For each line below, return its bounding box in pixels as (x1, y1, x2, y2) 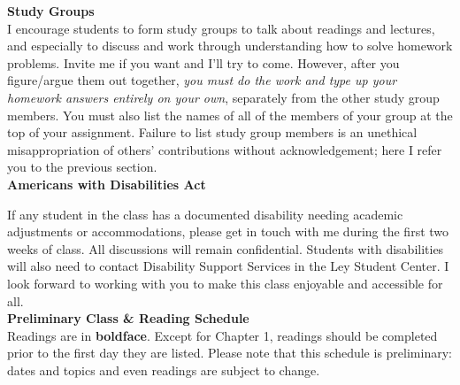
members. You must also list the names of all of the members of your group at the (7, 105, 453, 124)
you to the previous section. (7, 158, 157, 176)
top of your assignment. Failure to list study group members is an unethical (7, 123, 418, 142)
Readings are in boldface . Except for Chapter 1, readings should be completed (7, 326, 438, 344)
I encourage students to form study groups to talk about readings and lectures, (7, 19, 435, 37)
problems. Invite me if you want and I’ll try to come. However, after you (7, 53, 400, 72)
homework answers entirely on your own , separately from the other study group (7, 88, 440, 106)
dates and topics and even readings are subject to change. (7, 360, 320, 379)
